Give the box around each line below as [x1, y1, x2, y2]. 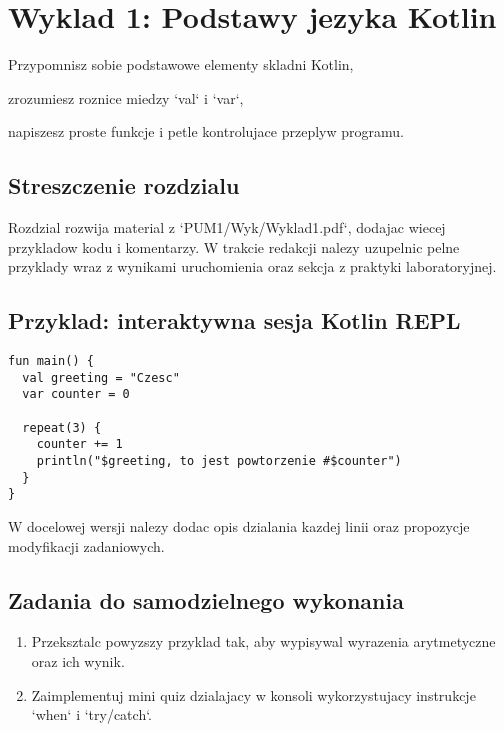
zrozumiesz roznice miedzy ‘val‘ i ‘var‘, [8, 87, 244, 108]
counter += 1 [36, 437, 123, 452]
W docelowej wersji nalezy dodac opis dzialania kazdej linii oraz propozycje [8, 516, 470, 536]
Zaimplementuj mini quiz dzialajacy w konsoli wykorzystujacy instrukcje [31, 684, 476, 705]
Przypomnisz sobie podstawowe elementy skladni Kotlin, [8, 54, 354, 75]
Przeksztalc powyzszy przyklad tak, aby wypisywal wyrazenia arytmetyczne [31, 631, 496, 652]
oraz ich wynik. [31, 650, 125, 671]
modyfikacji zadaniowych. [8, 535, 165, 556]
